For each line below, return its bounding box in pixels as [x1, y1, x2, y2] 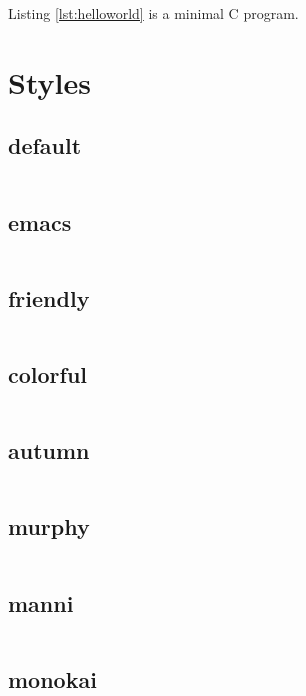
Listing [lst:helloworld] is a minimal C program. [8, 3, 299, 23]
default [8, 130, 82, 161]
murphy [8, 511, 90, 542]
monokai [8, 663, 97, 694]
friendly [8, 282, 90, 313]
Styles [8, 61, 91, 102]
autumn [8, 435, 90, 466]
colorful [8, 358, 88, 389]
